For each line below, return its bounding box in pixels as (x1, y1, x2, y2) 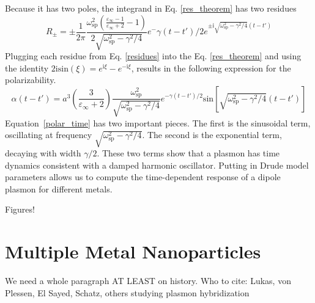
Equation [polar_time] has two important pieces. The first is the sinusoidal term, (5, 116, 311, 129)
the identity (5, 61, 49, 74)
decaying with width (5, 147, 81, 159)
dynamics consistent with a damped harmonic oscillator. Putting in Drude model (5, 158, 309, 171)
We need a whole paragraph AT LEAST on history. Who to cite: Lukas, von (5, 274, 291, 287)
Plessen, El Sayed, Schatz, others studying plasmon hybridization (5, 286, 250, 299)
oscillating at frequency (5, 128, 92, 141)
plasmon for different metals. (5, 182, 113, 195)
